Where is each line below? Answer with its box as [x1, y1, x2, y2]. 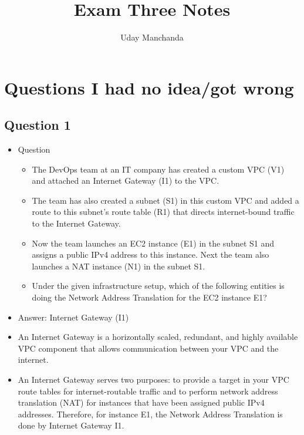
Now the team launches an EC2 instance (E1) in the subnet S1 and [32, 237, 275, 249]
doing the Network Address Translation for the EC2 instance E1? [32, 291, 267, 304]
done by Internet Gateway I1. [18, 419, 124, 431]
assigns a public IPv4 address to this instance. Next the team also [32, 248, 269, 261]
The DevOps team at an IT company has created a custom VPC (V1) [32, 163, 285, 175]
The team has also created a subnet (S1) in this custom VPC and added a [32, 194, 299, 206]
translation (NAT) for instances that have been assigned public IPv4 [18, 396, 265, 409]
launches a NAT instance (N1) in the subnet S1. [32, 259, 205, 272]
